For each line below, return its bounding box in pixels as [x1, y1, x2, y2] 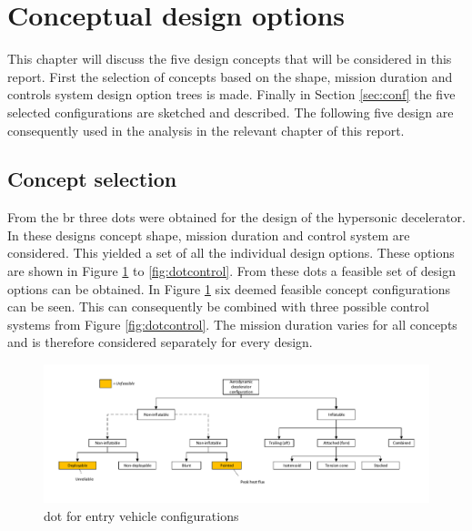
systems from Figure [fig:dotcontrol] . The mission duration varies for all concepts [7, 314, 457, 333]
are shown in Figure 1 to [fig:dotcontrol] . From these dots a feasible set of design [7, 261, 456, 281]
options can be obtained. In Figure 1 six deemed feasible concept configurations [7, 279, 451, 298]
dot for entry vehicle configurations [44, 506, 239, 526]
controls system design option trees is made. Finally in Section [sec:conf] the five [7, 85, 456, 104]
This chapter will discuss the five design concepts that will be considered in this [7, 49, 452, 68]
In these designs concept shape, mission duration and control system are [7, 225, 410, 244]
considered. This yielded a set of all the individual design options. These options [7, 243, 455, 262]
